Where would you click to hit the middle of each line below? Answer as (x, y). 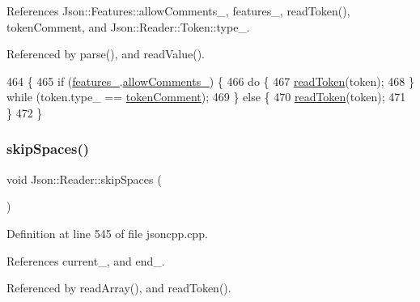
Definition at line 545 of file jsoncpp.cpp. (107, 233)
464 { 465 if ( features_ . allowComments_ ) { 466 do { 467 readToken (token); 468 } (210, 81)
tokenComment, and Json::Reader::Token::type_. (128, 26)
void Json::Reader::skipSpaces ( (84, 179)
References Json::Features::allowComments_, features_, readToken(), (178, 11)
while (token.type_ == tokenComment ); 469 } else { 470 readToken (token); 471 (206, 97)
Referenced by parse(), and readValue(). (106, 54)
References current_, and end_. (86, 260)
